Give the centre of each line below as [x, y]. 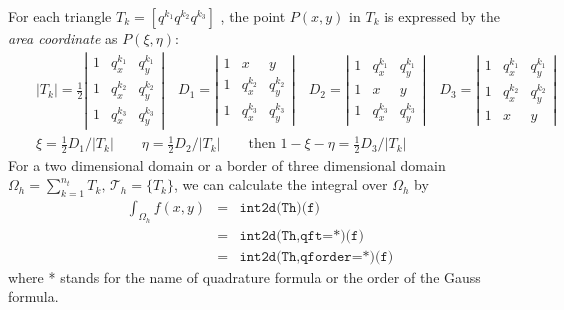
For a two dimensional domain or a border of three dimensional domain [227, 164]
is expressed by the [442, 16]
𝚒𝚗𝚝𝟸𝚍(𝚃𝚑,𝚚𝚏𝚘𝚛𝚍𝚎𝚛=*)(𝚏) [316, 256]
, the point [253, 16]
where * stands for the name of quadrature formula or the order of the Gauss [244, 276]
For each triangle [60, 16]
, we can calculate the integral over [281, 184]
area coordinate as [63, 38]
